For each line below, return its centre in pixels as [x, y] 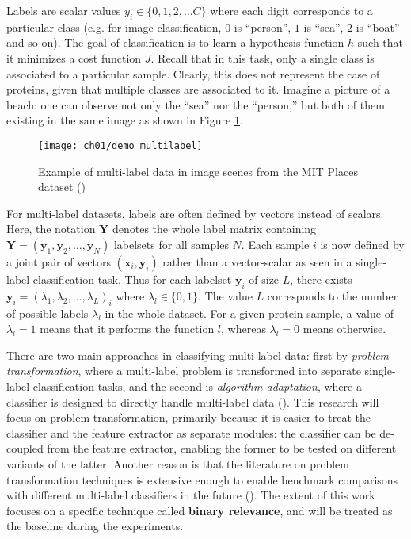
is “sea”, [323, 27]
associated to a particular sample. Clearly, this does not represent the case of [193, 73]
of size [264, 279]
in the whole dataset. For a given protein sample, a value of [249, 313]
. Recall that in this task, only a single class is [263, 57]
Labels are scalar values [64, 10]
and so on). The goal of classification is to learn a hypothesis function [175, 42]
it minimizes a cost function [74, 57]
